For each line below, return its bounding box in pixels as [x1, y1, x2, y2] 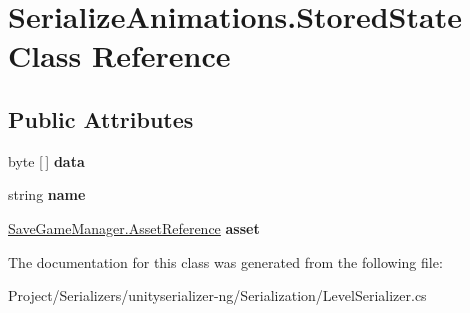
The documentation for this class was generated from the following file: [8, 251, 443, 272]
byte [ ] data [8, 150, 85, 171]
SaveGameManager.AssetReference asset [8, 217, 260, 238]
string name [8, 184, 86, 205]
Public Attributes [8, 103, 194, 134]
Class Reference [8, 35, 231, 76]
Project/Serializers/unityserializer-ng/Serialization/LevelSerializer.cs [8, 285, 427, 306]
